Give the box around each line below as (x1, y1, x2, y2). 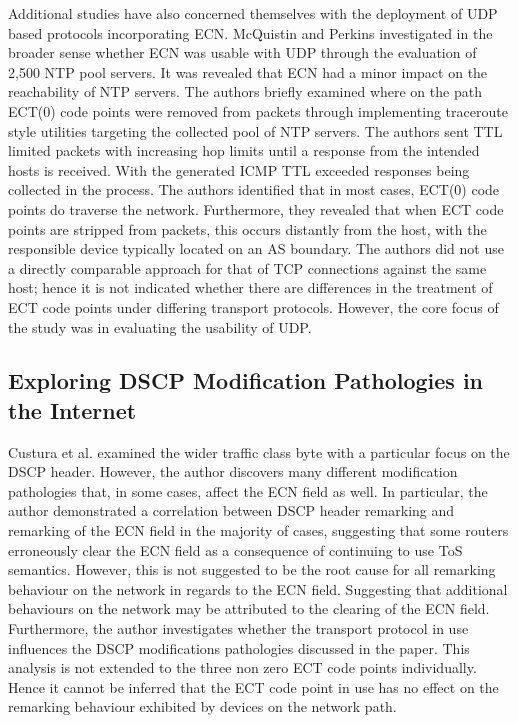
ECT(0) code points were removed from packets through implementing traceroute (8, 100, 508, 121)
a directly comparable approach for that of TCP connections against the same (8, 257, 487, 278)
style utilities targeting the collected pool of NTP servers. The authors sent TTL (8, 120, 503, 141)
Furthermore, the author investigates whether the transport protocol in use (8, 618, 469, 639)
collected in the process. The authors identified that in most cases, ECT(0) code (8, 179, 500, 200)
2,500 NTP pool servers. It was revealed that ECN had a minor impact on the (8, 61, 488, 82)
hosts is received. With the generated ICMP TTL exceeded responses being (8, 159, 470, 180)
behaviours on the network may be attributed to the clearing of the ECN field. (8, 598, 490, 619)
